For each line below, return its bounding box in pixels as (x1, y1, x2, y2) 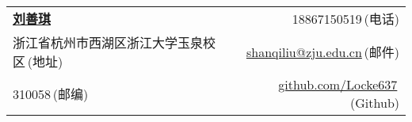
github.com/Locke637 (278, 75, 398, 93)
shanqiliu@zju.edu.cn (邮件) (246, 43, 399, 61)
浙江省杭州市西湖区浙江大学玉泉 (13, 33, 204, 51)
